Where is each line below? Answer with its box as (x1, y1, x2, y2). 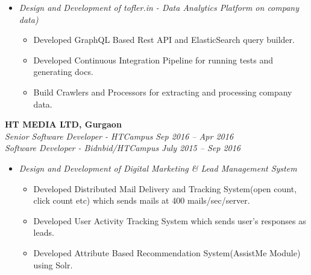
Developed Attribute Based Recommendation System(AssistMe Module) (33, 246, 301, 259)
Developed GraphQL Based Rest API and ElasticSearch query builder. (33, 33, 295, 46)
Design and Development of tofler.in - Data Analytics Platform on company (19, 1, 299, 13)
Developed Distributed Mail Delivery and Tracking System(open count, (33, 182, 297, 195)
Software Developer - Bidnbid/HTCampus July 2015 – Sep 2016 (5, 141, 241, 154)
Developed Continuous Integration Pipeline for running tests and (33, 53, 274, 66)
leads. (33, 226, 54, 239)
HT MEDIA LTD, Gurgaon (5, 118, 122, 131)
